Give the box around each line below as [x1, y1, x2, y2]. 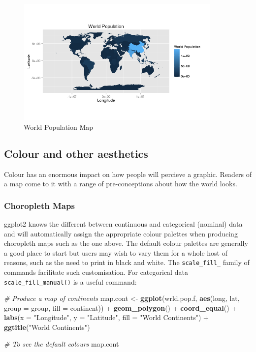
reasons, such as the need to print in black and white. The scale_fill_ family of [4, 257, 250, 267]
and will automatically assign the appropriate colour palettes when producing [4, 228, 238, 238]
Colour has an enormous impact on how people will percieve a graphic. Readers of [4, 169, 252, 179]
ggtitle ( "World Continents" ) [4, 322, 90, 332]
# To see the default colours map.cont [4, 338, 119, 349]
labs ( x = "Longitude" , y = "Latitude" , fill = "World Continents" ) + [4, 312, 209, 323]
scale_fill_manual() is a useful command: [4, 276, 137, 287]
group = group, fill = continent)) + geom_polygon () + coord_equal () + [4, 302, 237, 313]
